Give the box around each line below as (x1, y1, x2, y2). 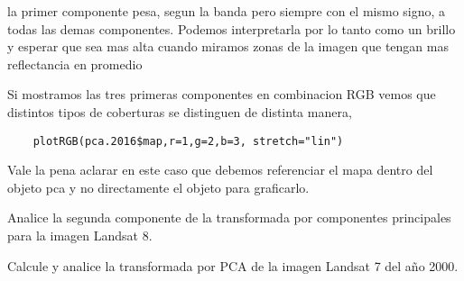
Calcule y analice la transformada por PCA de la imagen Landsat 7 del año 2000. (7, 256, 459, 275)
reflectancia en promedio (7, 54, 143, 73)
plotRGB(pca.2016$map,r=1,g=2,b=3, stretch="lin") (32, 134, 344, 148)
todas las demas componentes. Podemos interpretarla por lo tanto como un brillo (7, 19, 456, 38)
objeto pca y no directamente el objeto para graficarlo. (7, 177, 310, 196)
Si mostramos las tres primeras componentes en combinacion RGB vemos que (7, 85, 436, 104)
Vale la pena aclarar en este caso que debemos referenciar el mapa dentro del (7, 160, 433, 179)
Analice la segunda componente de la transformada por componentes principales (7, 208, 451, 227)
